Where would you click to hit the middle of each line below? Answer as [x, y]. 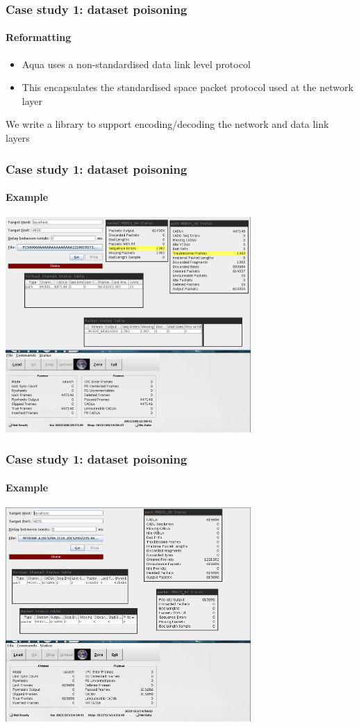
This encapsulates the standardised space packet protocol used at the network [187, 87]
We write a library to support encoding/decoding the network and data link [167, 124]
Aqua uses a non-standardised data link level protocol [136, 64]
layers [18, 138]
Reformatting [39, 37]
